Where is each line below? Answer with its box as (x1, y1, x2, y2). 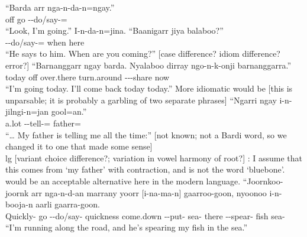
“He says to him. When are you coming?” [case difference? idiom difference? (5, 47, 280, 60)
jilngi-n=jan (5, 105, 49, 118)
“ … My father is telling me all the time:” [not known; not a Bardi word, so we (5, 128, 287, 141)
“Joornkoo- (243, 174, 283, 187)
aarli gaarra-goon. (35, 198, 100, 210)
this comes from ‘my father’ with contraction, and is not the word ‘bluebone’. (5, 163, 285, 176)
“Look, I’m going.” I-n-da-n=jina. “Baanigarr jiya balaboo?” (5, 24, 224, 37)
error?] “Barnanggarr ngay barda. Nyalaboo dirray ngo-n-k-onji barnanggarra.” (5, 59, 291, 71)
